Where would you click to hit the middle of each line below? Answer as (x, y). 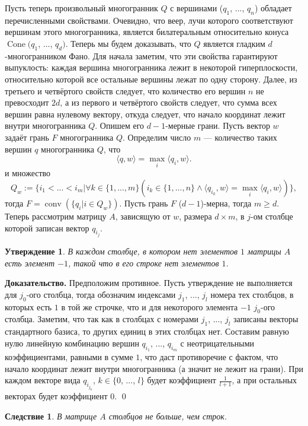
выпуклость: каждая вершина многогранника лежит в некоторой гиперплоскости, (151, 67)
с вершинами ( (197, 8)
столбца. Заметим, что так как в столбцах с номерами (102, 319)
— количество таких (240, 137)
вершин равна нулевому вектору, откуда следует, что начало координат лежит (145, 114)
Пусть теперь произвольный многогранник (81, 8)
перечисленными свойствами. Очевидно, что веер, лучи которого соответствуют (149, 20)
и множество (28, 173)
